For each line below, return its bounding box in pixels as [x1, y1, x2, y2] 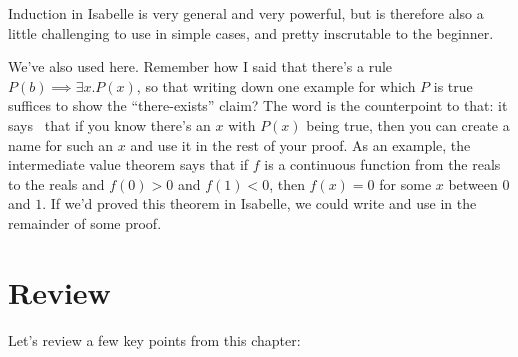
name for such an [8, 134, 114, 155]
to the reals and [8, 173, 105, 194]
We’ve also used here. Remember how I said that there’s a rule [8, 56, 393, 77]
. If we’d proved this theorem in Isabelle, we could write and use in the [42, 193, 477, 214]
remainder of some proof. [8, 212, 162, 233]
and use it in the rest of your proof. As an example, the [130, 134, 471, 155]
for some [379, 173, 432, 194]
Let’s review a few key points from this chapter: [8, 329, 301, 350]
